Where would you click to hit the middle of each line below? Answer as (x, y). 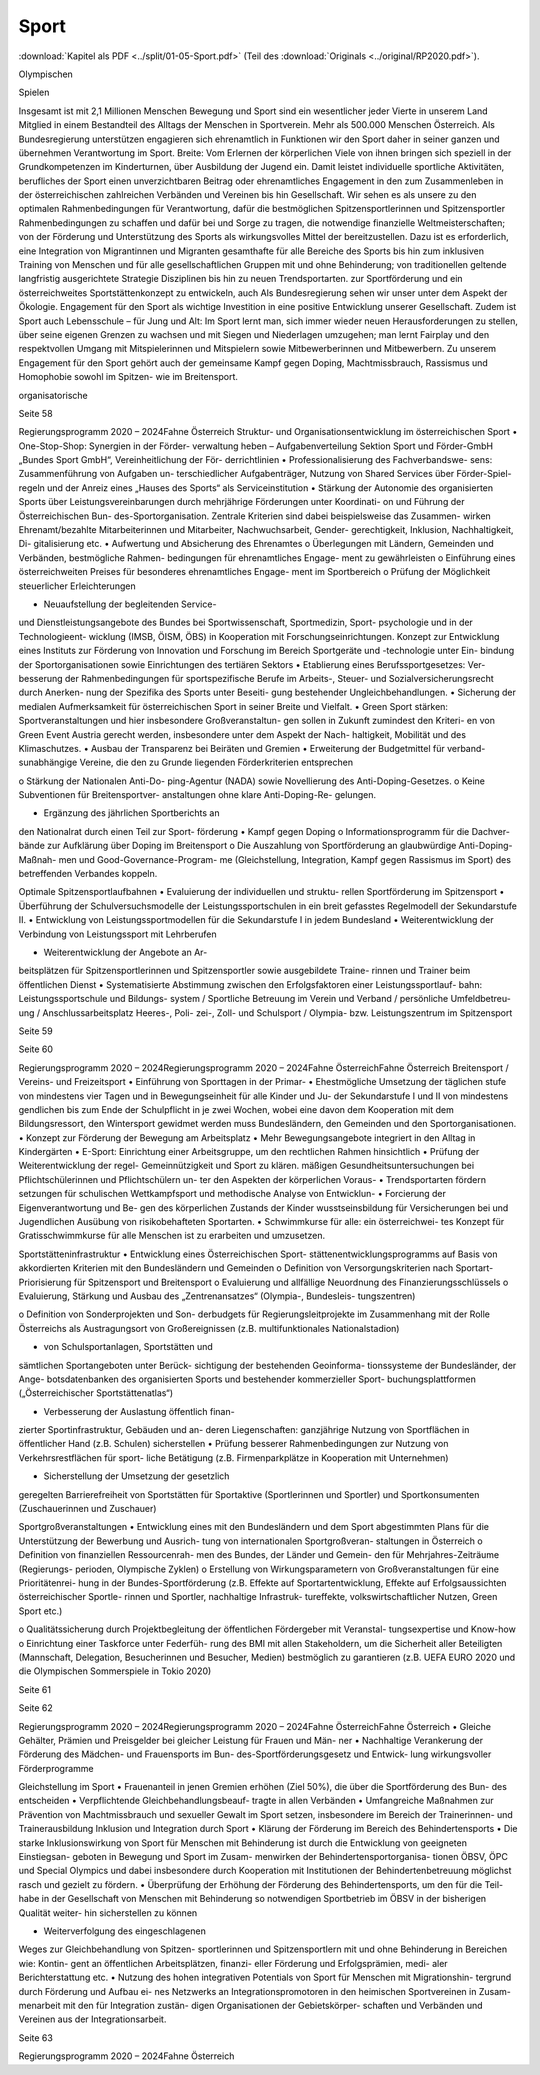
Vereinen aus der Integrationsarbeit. (92, 2019)
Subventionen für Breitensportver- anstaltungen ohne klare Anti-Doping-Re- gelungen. (197, 795)
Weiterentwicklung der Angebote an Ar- (125, 952)
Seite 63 (36, 2037)
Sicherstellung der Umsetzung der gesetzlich (136, 1476)
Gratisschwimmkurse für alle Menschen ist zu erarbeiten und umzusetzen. (171, 1236)
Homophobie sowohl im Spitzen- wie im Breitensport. (128, 377)
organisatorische (53, 395)
